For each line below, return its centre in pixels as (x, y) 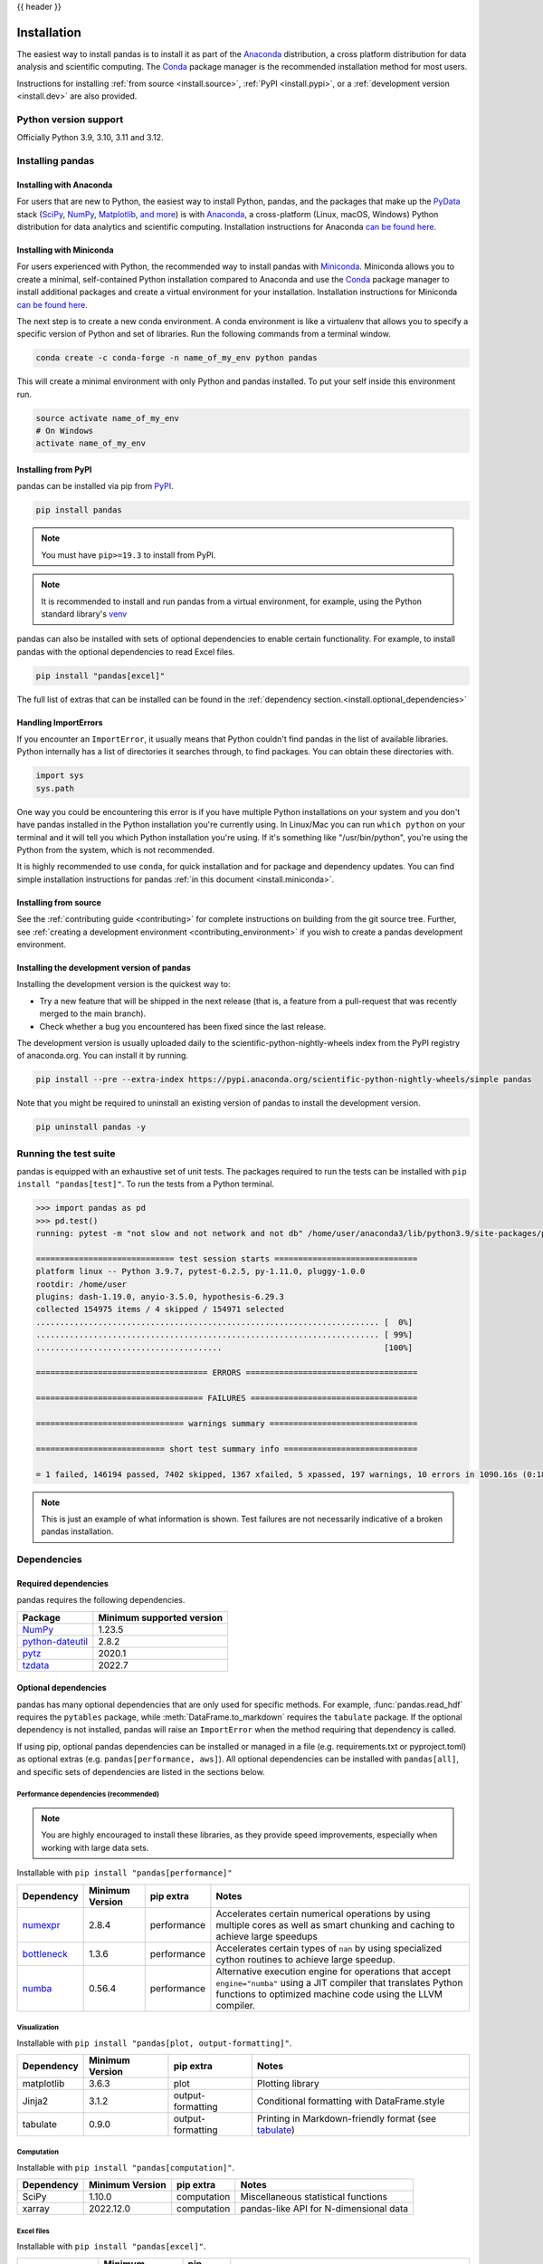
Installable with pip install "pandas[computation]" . (126, 2167)
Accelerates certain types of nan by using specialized (329, 1948)
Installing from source (59, 902)
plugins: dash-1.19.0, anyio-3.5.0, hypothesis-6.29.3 (160, 1297)
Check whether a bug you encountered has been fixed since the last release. (183, 1026)
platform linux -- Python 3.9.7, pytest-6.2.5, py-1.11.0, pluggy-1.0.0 (200, 1271)
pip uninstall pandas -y (91, 1127)
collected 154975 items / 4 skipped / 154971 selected (160, 1309)
